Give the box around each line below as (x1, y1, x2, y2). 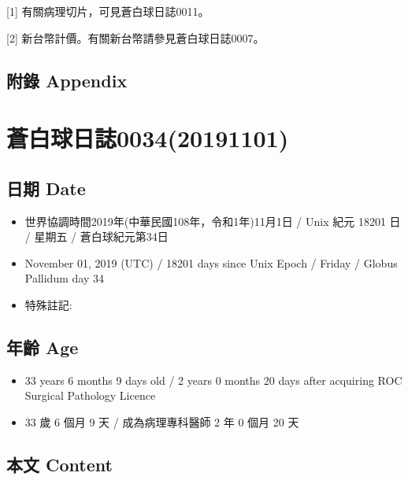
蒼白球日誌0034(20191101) (6, 122, 289, 154)
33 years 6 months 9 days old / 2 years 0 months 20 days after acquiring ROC (24, 371, 402, 388)
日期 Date (6, 175, 86, 200)
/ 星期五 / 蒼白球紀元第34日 (24, 228, 169, 245)
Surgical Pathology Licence (24, 387, 156, 404)
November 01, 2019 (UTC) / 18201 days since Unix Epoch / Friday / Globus (24, 254, 398, 271)
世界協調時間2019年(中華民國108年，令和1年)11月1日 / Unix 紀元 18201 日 (24, 212, 401, 229)
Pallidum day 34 (24, 270, 104, 286)
